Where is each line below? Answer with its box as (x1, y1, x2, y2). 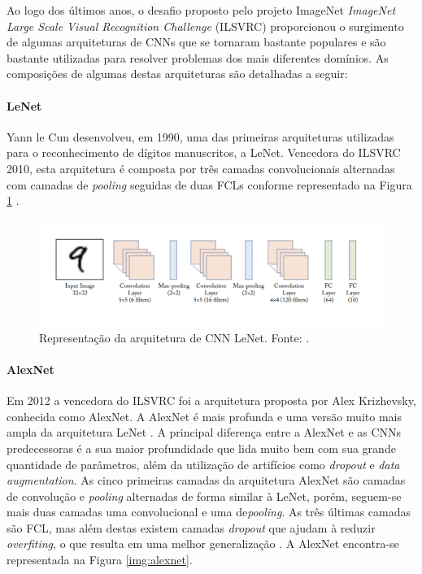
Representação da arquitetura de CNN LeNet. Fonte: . (39, 328, 310, 346)
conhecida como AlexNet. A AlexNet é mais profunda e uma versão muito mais (7, 407, 402, 424)
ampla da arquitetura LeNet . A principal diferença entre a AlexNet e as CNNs (7, 424, 402, 441)
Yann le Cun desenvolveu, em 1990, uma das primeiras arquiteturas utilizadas (7, 128, 394, 145)
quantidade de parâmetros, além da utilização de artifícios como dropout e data (7, 455, 400, 472)
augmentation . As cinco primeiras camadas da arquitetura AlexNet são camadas (7, 472, 406, 489)
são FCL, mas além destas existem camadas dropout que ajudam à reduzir (7, 519, 376, 536)
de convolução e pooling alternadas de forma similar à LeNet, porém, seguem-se (7, 487, 402, 504)
